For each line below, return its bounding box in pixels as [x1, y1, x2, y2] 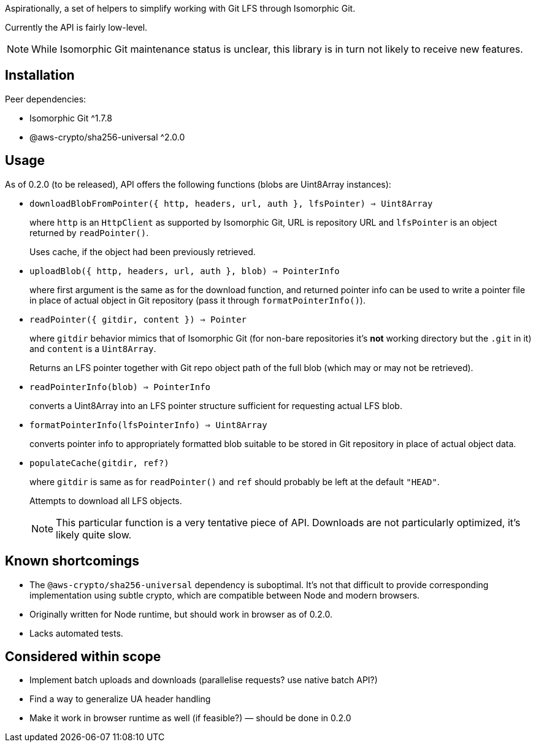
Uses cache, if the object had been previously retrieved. [29, 246, 256, 257]
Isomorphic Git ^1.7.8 [29, 112, 112, 123]
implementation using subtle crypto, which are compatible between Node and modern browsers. [29, 589, 420, 600]
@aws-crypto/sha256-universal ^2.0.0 [29, 131, 185, 142]
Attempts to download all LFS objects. [29, 495, 182, 506]
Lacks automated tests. [29, 627, 123, 638]
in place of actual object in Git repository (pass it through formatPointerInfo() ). [29, 294, 366, 305]
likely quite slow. [56, 528, 132, 541]
